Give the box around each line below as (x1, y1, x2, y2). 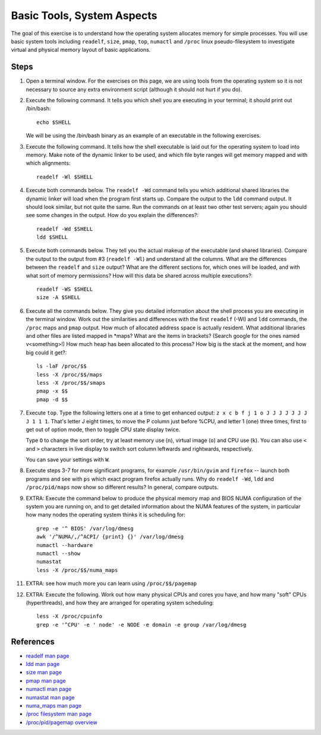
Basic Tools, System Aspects (11, 9, 158, 22)
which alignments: (26, 159, 71, 167)
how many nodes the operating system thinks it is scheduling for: (26, 511, 185, 519)
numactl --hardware (36, 542, 93, 548)
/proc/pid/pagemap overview (26, 718, 97, 725)
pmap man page (26, 677, 66, 684)
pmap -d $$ (36, 396, 68, 403)
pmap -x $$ (36, 388, 68, 395)
